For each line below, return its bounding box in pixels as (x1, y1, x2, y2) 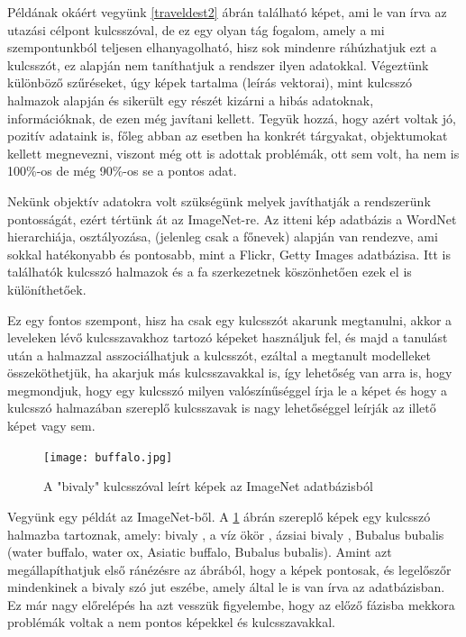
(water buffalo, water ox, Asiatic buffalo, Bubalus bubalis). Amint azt (7, 542, 392, 561)
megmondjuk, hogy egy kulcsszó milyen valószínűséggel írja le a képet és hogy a (7, 380, 448, 399)
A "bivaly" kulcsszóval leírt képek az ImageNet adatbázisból (43, 477, 373, 496)
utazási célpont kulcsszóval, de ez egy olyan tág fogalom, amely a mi (7, 20, 385, 39)
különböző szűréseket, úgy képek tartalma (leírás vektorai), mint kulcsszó (7, 73, 412, 92)
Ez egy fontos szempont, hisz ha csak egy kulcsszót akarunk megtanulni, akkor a (7, 310, 452, 329)
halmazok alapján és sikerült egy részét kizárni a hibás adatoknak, (7, 90, 374, 109)
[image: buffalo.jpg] (43, 450, 173, 464)
